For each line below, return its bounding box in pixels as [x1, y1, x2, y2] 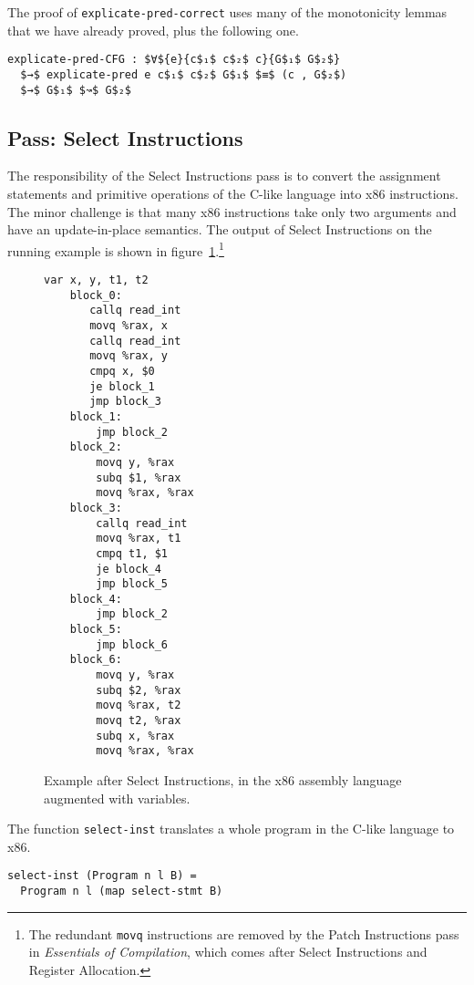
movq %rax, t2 [96, 699, 181, 712]
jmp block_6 [96, 638, 169, 651]
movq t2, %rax [96, 714, 181, 728]
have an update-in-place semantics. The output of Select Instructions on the [7, 220, 432, 239]
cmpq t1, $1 [96, 546, 169, 560]
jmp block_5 [96, 577, 169, 591]
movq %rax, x [89, 319, 169, 333]
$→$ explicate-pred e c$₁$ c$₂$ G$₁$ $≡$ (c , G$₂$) [20, 67, 347, 81]
